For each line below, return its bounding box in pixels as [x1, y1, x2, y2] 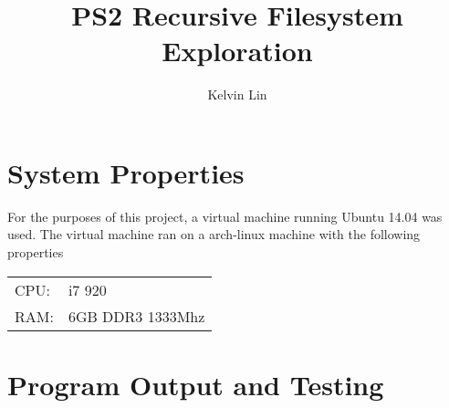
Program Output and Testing [7, 365, 384, 403]
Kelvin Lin [207, 85, 267, 104]
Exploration [162, 32, 313, 69]
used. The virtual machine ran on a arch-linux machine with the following [7, 225, 421, 244]
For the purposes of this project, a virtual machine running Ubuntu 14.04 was [7, 206, 443, 225]
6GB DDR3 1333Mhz [68, 305, 205, 327]
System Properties [7, 153, 245, 191]
